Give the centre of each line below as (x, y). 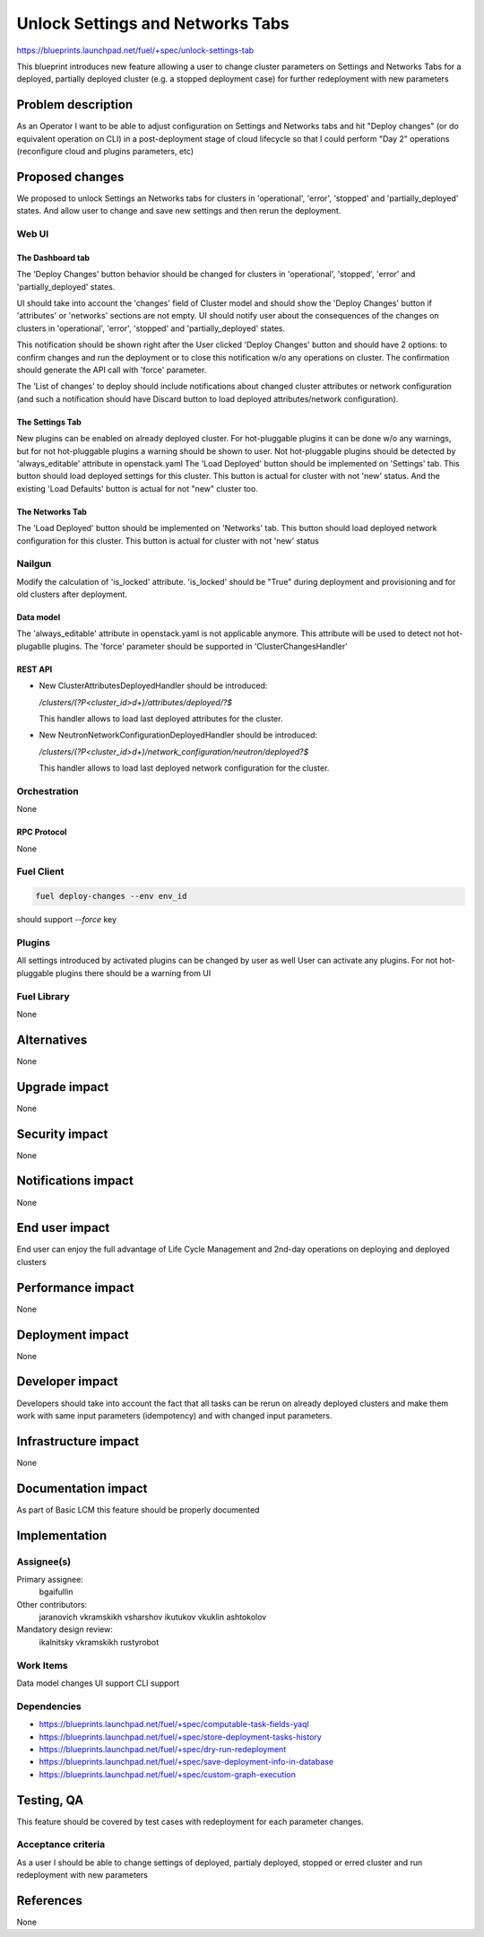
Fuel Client (40, 872)
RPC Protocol (42, 832)
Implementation (62, 1536)
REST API (35, 669)
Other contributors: (52, 1604)
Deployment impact (73, 1335)
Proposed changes (70, 176)
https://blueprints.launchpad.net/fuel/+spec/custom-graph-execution (167, 1774)
